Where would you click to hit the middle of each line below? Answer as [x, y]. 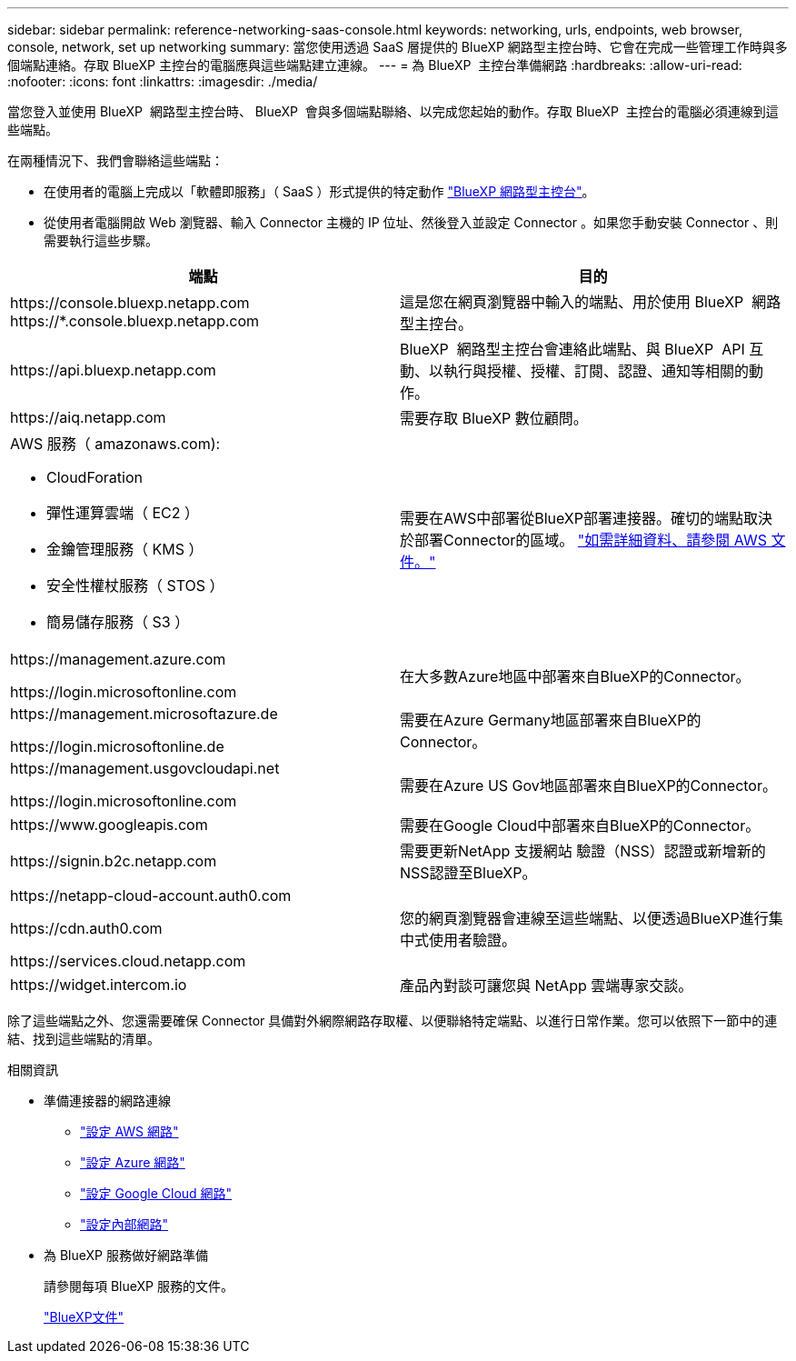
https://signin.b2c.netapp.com [114, 861]
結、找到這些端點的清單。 [84, 1039]
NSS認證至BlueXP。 [468, 873]
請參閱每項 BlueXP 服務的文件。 [139, 1286]
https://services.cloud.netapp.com [128, 961]
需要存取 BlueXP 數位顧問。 [494, 418]
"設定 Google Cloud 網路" [156, 1193]
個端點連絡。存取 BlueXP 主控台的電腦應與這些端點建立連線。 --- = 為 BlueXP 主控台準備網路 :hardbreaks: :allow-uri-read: [375, 65]
